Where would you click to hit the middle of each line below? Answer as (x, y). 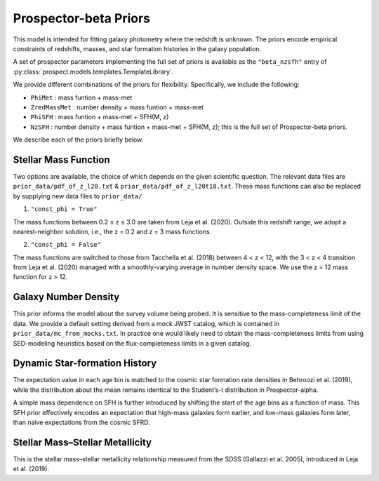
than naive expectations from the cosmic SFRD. (81, 422)
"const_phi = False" (66, 245)
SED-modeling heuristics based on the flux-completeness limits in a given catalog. (132, 343)
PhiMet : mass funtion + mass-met (81, 97)
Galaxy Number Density (66, 297)
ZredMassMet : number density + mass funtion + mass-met (117, 107)
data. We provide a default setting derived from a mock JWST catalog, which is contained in (146, 323)
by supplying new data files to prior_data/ (78, 196)
